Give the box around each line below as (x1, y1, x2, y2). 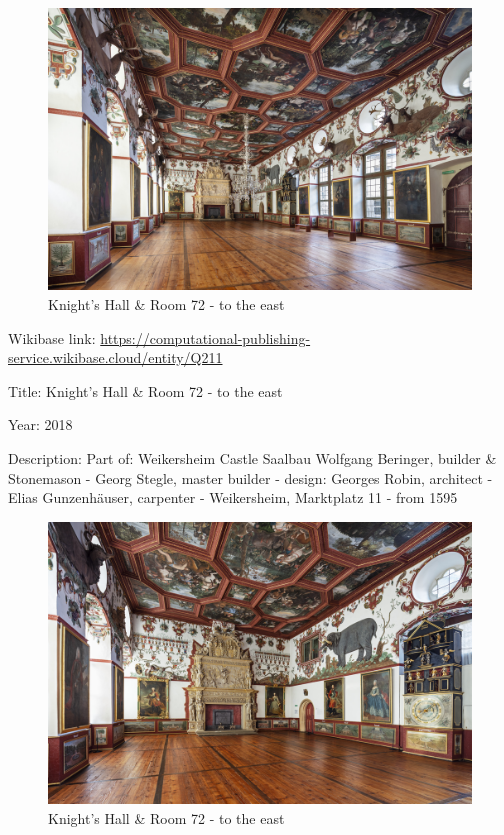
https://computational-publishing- (100, 327, 311, 348)
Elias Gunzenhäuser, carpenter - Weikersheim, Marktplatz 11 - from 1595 (8, 487, 458, 508)
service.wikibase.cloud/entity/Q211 (8, 347, 223, 368)
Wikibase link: (8, 327, 96, 348)
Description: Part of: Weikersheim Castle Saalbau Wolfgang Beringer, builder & (8, 447, 497, 468)
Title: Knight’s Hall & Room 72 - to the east (8, 380, 283, 401)
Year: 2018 (8, 414, 73, 435)
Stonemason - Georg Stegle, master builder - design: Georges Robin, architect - (8, 467, 493, 488)
